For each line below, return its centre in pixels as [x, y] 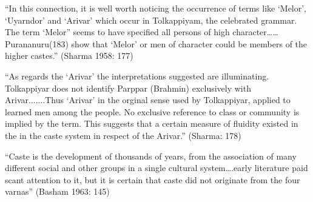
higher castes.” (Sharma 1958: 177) [69, 56]
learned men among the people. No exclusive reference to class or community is [152, 111]
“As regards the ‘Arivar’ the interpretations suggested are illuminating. [137, 76]
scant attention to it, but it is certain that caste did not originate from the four [153, 179]
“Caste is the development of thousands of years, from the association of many [151, 156]
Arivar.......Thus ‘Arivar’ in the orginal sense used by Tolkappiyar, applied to [148, 100]
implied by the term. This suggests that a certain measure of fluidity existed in [152, 123]
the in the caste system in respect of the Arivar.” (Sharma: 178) [123, 135]
